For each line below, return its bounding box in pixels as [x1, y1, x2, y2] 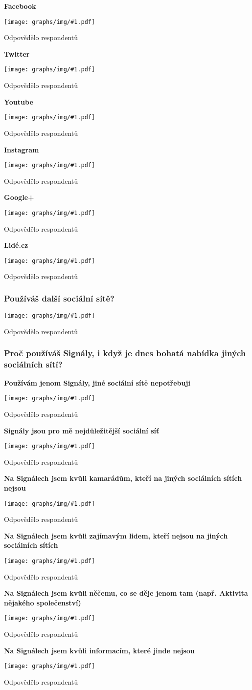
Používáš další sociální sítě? [4, 292, 115, 304]
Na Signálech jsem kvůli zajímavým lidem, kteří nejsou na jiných [4, 530, 228, 540]
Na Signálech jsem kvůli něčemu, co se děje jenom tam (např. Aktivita [4, 588, 248, 598]
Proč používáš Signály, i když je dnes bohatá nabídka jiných [4, 347, 246, 359]
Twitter [4, 48, 30, 59]
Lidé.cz [4, 240, 28, 250]
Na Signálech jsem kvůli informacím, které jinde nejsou [4, 645, 195, 655]
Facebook [4, 1, 36, 11]
